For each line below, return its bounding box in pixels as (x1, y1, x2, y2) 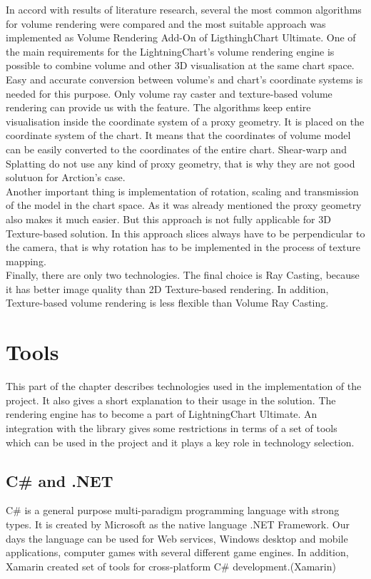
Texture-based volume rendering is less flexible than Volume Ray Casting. (6, 295, 329, 310)
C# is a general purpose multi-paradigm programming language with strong (6, 503, 340, 518)
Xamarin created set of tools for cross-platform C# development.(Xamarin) (6, 558, 336, 573)
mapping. (6, 253, 46, 268)
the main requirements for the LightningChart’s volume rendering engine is (6, 43, 335, 58)
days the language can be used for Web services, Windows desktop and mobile (6, 531, 348, 545)
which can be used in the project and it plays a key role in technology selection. (6, 434, 355, 449)
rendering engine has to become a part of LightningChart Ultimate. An (6, 406, 317, 421)
